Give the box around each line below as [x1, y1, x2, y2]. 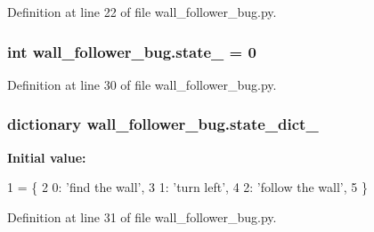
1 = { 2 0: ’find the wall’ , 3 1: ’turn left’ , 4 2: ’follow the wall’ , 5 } [7, 178, 368, 196]
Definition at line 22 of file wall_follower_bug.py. [7, 3, 277, 20]
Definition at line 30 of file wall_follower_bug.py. [7, 75, 277, 93]
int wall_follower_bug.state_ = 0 [7, 40, 256, 62]
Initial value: [7, 148, 86, 166]
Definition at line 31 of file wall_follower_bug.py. [7, 207, 277, 226]
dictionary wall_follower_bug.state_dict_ [7, 113, 319, 135]
